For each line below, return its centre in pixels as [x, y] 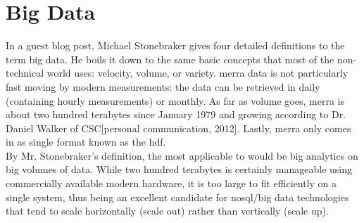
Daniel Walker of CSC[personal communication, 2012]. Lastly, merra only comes [178, 128]
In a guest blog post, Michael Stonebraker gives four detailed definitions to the [175, 45]
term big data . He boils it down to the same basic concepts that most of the [170, 59]
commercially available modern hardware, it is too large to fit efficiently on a [171, 183]
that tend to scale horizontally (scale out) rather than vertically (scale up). [167, 211]
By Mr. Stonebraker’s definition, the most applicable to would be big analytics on [182, 155]
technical [25, 73]
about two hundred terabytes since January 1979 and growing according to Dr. [176, 114]
